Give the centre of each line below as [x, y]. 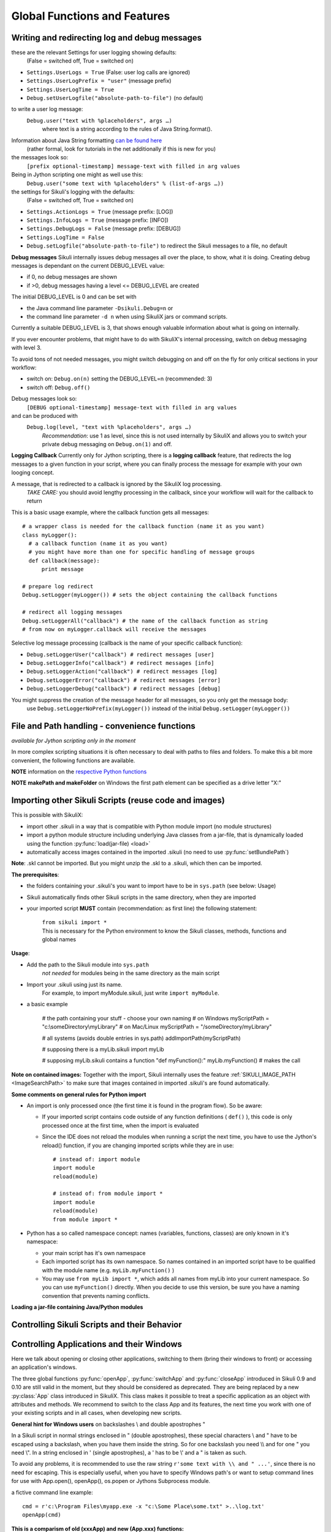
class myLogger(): [50, 535]
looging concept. [33, 472]
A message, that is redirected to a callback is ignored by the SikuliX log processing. [116, 483]
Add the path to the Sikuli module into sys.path [88, 965]
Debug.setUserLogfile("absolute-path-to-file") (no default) [115, 98]
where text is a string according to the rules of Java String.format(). [127, 129]
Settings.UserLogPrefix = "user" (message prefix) [99, 81]
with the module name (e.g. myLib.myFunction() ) [108, 1270]
